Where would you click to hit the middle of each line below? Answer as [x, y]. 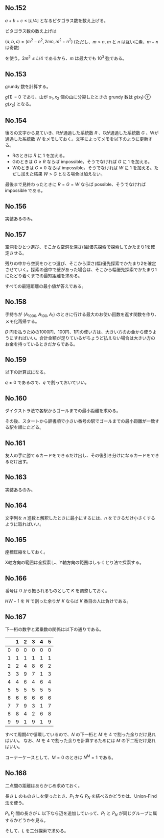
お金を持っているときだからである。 [41, 344]
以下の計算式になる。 [26, 372]
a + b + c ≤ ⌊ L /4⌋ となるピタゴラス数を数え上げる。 [57, 20]
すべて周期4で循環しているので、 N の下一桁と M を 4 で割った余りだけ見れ [81, 734]
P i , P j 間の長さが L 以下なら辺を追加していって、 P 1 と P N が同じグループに [79, 814]
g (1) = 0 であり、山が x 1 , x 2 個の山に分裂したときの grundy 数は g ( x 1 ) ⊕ [78, 97]
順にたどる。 [31, 427]
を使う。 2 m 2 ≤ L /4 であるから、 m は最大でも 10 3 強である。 [66, 58]
